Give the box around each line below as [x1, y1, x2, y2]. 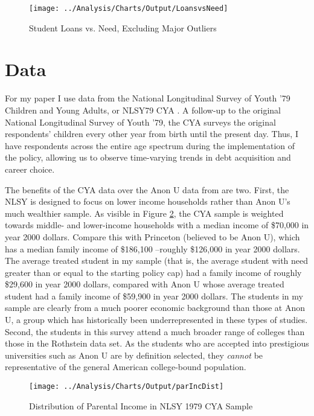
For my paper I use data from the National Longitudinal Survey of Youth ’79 [5, 92, 290, 104]
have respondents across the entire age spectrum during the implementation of [5, 139, 295, 152]
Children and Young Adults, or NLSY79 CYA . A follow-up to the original [5, 103, 281, 116]
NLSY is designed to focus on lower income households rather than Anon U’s [5, 195, 290, 208]
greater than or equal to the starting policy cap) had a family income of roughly [5, 266, 302, 278]
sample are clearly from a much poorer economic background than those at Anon [5, 301, 305, 314]
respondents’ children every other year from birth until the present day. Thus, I [5, 127, 298, 140]
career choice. [5, 162, 55, 175]
